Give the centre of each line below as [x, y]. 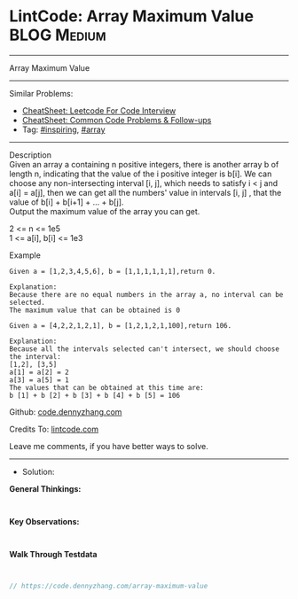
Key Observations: [44, 521]
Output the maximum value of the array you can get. [105, 211]
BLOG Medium [58, 35]
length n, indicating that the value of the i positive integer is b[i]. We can [141, 174]
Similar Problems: [41, 93]
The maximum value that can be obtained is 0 [94, 310]
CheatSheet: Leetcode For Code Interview [99, 110]
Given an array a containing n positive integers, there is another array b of [144, 164]
